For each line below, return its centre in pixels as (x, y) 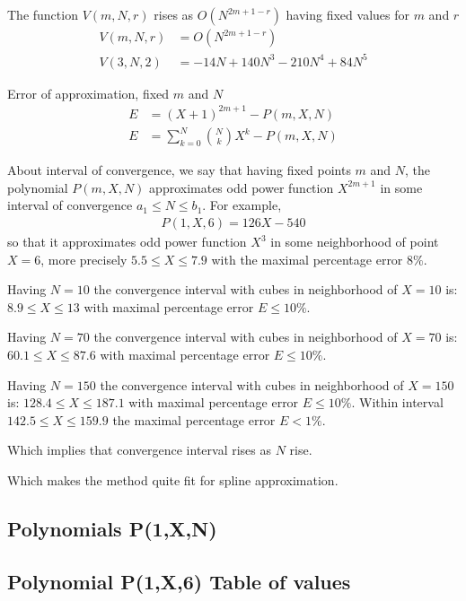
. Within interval (397, 402)
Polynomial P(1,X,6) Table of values (179, 581)
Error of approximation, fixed (88, 93)
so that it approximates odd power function (127, 242)
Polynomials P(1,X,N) (112, 528)
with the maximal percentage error (307, 259)
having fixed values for (347, 14)
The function (43, 14)
